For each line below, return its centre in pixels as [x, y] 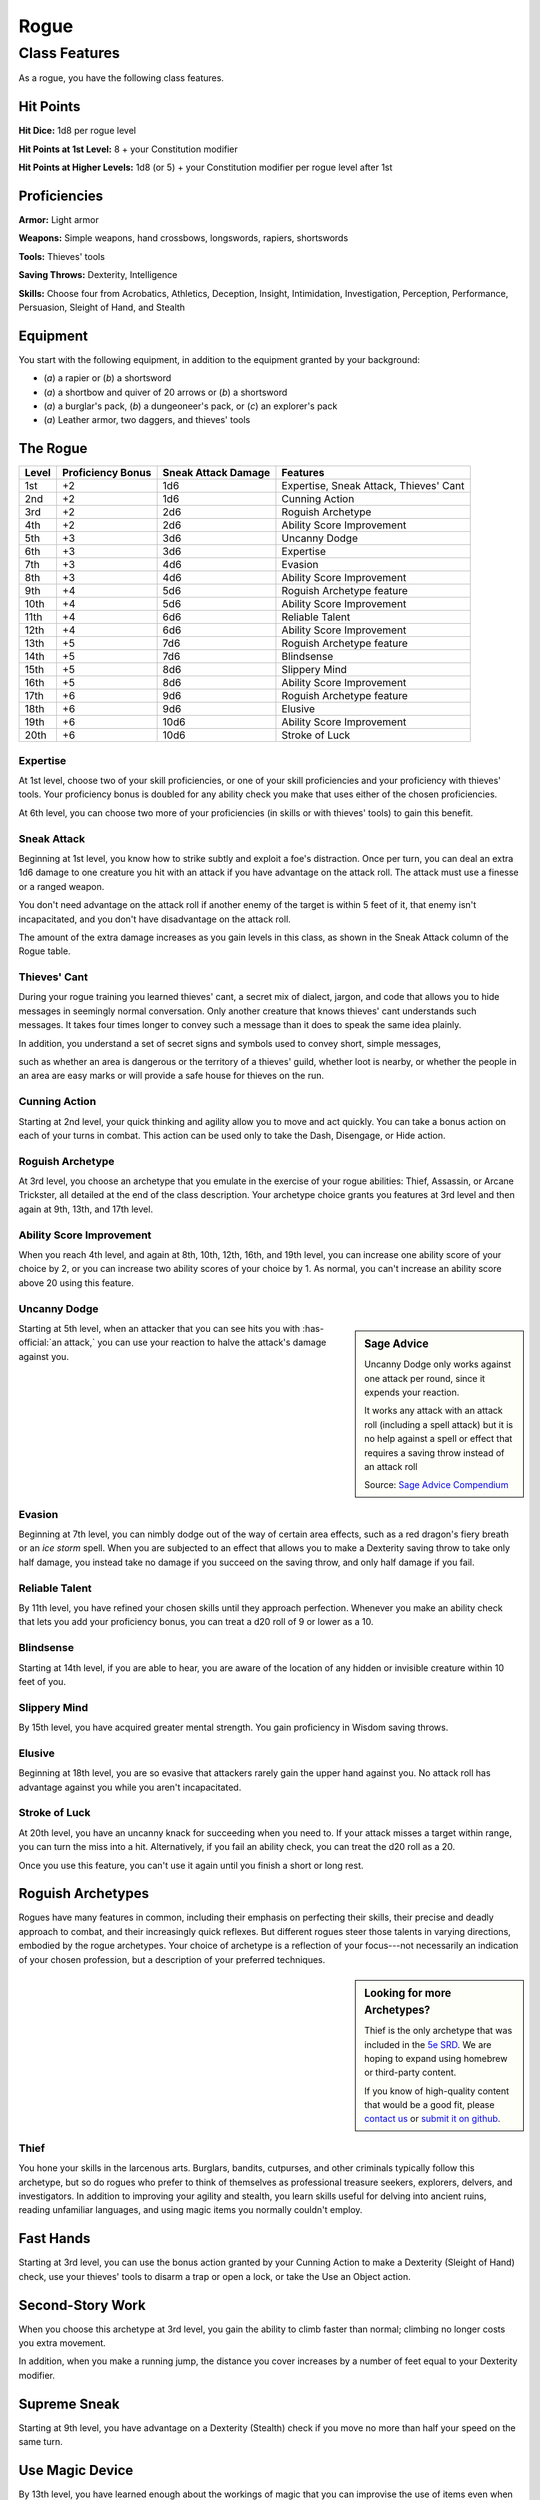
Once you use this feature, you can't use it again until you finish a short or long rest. [191, 1865]
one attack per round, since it [424, 1378]
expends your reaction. [412, 1392]
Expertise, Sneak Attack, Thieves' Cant [373, 486]
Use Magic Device [76, 2470]
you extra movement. [62, 2343]
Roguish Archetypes [84, 1893]
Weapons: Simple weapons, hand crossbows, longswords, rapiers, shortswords [183, 238]
